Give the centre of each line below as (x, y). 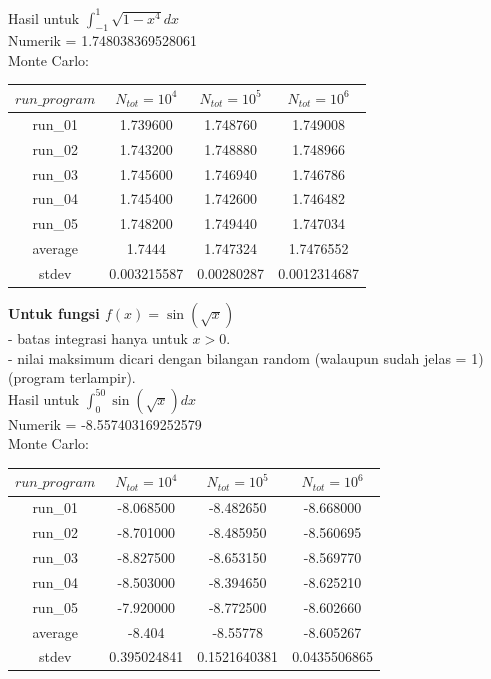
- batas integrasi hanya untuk (98, 337)
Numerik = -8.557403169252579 (105, 423)
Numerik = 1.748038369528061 (103, 40)
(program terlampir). (72, 377)
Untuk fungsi (54, 312)
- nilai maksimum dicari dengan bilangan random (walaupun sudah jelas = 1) (246, 357)
